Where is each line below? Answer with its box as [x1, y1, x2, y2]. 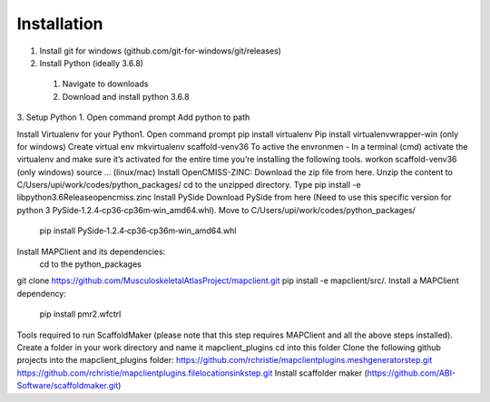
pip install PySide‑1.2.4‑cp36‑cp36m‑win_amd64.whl [39, 225, 237, 236]
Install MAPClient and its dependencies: [16, 246, 166, 257]
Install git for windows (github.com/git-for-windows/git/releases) [39, 45, 281, 56]
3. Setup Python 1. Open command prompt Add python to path [16, 112, 250, 123]
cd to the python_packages [39, 259, 142, 270]
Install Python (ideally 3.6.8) [39, 57, 144, 68]
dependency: [16, 288, 67, 299]
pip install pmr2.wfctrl [39, 309, 122, 319]
